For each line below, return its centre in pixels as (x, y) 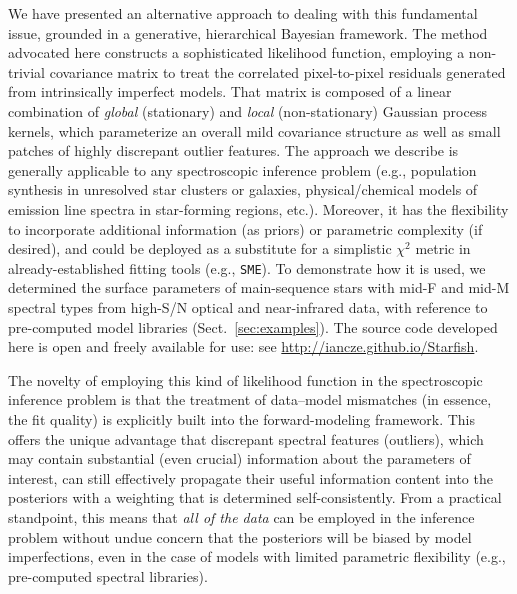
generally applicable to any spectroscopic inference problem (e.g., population (242, 169)
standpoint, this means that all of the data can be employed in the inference (241, 516)
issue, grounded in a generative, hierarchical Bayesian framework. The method (248, 32)
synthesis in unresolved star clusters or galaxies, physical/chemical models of (243, 189)
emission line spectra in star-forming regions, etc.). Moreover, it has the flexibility (258, 208)
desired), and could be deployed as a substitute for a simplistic (200, 248)
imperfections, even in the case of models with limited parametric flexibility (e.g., (257, 556)
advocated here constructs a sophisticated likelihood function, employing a (236, 52)
